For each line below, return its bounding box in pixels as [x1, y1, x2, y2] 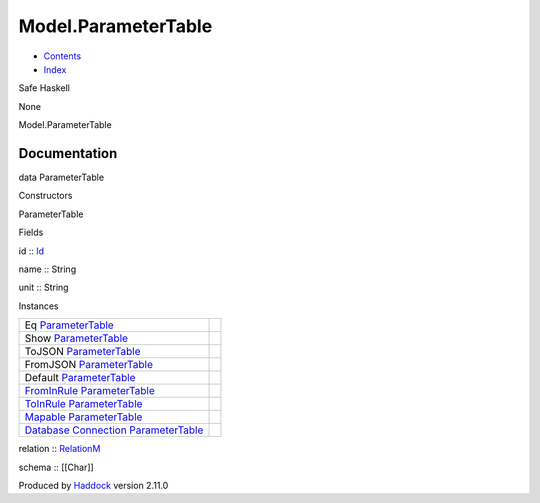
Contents [43, 50, 82, 62]
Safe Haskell [18, 82, 70, 94]
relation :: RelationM [18, 443, 101, 455]
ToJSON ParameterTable [24, 345, 141, 359]
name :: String [18, 263, 77, 275]
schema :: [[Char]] [18, 461, 94, 473]
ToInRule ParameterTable [24, 397, 143, 411]
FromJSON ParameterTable [24, 358, 154, 372]
